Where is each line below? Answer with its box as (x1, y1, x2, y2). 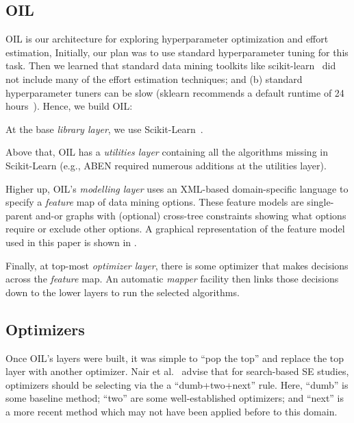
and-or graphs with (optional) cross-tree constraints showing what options (35, 208, 346, 222)
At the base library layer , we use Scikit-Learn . (5, 121, 203, 136)
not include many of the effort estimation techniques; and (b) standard (5, 71, 303, 86)
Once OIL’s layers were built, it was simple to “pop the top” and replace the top (5, 350, 344, 365)
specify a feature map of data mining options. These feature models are (5, 195, 304, 209)
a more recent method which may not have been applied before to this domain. (5, 404, 338, 418)
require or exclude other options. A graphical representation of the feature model (5, 221, 345, 236)
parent (5, 208, 33, 222)
